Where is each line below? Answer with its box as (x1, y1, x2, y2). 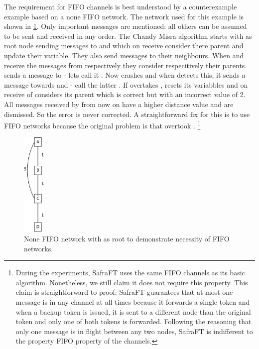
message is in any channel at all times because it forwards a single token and (15, 296, 250, 307)
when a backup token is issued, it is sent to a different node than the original (15, 306, 251, 317)
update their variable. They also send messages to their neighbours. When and (4, 50, 244, 60)
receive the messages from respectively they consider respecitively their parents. (4, 60, 247, 70)
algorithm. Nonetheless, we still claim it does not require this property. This (15, 277, 248, 287)
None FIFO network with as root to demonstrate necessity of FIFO (24, 233, 230, 243)
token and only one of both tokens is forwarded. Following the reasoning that (15, 316, 252, 327)
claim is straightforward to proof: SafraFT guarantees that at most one (15, 287, 233, 297)
